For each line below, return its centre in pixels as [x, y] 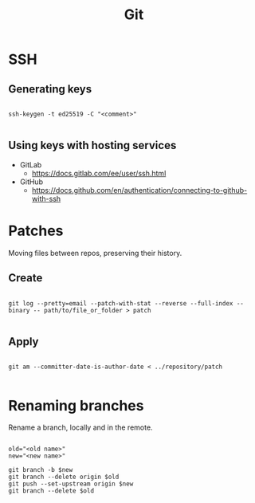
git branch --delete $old [51, 491]
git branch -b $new [41, 470]
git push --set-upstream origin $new [71, 484]
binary [19, 310]
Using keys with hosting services [92, 145]
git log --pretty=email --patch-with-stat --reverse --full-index [121, 303]
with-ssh [46, 198]
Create [25, 278]
